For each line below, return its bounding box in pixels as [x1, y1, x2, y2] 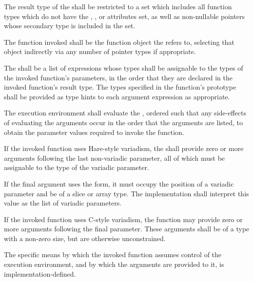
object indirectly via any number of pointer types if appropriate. [4, 46, 196, 56]
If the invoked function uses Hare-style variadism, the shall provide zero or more [4, 143, 244, 153]
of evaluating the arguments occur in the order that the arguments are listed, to [4, 117, 243, 127]
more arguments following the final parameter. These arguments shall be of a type [4, 224, 250, 234]
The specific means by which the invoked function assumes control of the [4, 249, 222, 260]
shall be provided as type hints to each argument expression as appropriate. [4, 91, 230, 101]
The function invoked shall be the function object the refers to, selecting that [4, 37, 234, 47]
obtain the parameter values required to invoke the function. [4, 127, 184, 137]
